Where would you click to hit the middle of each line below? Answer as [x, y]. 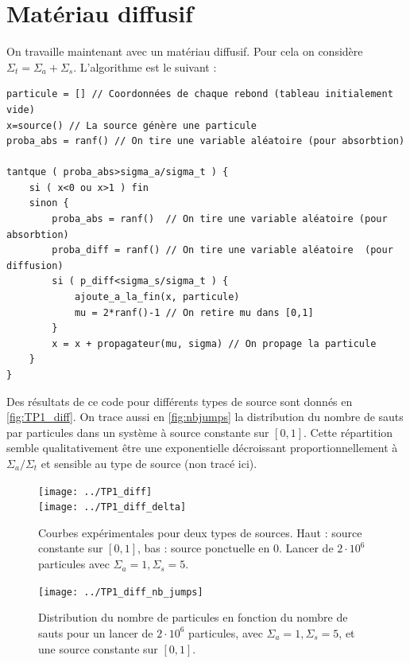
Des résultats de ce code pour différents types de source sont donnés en [180, 401]
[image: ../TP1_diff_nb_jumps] [121, 592]
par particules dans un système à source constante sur [138, 432]
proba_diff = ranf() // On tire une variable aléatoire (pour [222, 250]
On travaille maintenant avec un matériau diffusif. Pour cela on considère [185, 51]
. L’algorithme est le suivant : [145, 66]
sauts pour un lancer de [96, 632]
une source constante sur [98, 648]
